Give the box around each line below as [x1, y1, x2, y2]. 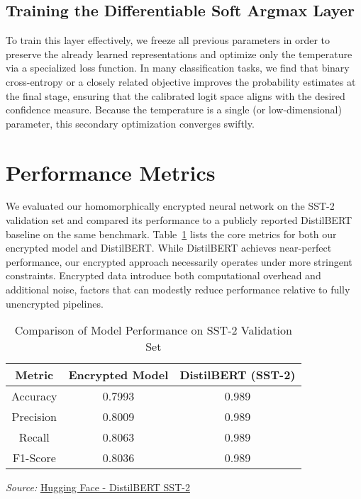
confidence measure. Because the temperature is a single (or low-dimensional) [6, 102, 342, 117]
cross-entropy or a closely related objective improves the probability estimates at [6, 74, 356, 89]
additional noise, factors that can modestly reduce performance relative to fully [6, 282, 350, 297]
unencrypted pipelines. [6, 296, 104, 310]
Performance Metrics [6, 157, 216, 186]
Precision [11, 408, 57, 425]
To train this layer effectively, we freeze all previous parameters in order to [6, 33, 331, 47]
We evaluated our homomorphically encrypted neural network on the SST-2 [6, 198, 335, 213]
